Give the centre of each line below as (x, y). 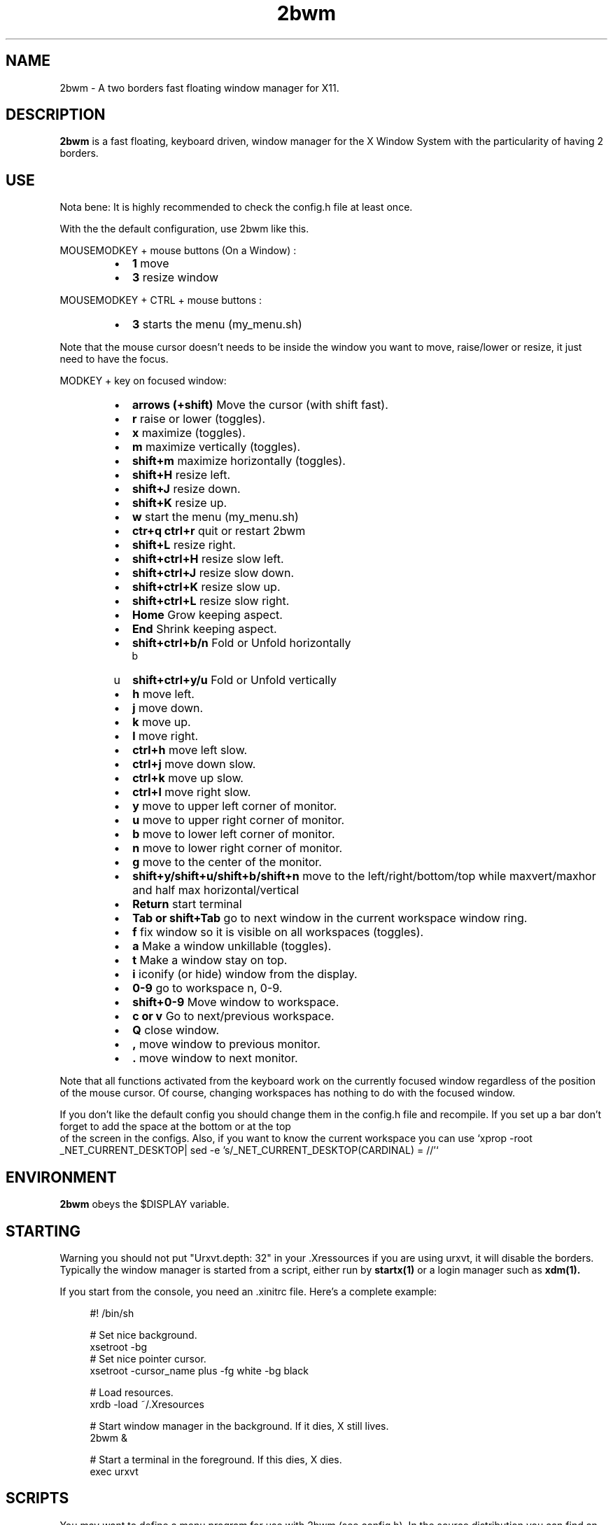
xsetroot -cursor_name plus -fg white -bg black (199, 1370)
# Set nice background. (143, 1335)
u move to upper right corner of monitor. (239, 820)
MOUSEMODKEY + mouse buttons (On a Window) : (178, 251)
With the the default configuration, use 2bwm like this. (184, 229)
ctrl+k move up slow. (188, 778)
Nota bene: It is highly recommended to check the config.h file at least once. (236, 207)
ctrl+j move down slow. (194, 764)
